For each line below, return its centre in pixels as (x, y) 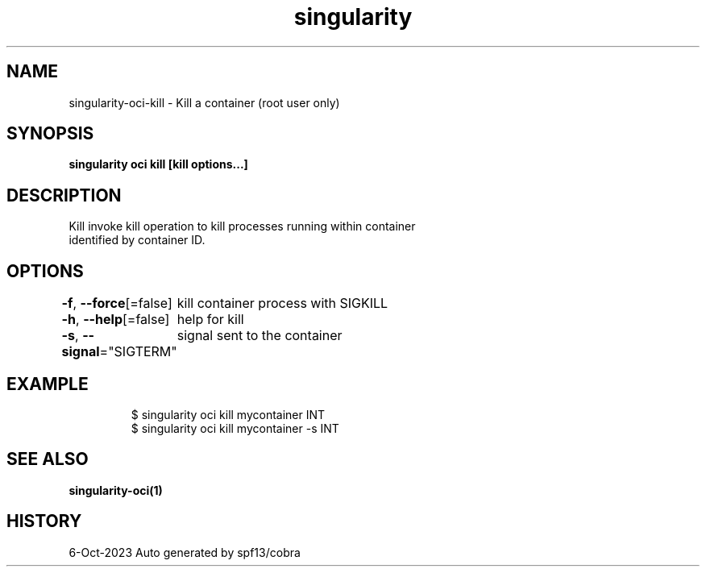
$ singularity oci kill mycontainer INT (228, 414)
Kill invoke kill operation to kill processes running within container (242, 226)
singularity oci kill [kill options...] (158, 164)
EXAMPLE (48, 384)
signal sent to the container (260, 336)
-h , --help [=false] (116, 320)
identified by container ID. (137, 240)
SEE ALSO (48, 459)
